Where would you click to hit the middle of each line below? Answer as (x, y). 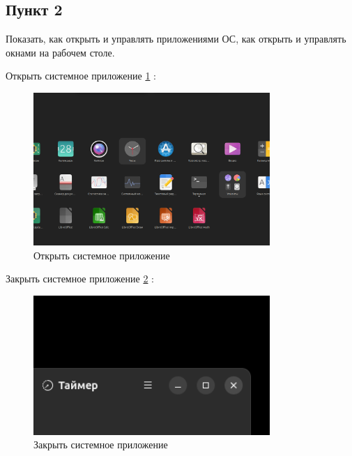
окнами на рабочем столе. (60, 52)
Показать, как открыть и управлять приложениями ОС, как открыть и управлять (176, 39)
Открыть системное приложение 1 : (81, 76)
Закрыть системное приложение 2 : (80, 279)
